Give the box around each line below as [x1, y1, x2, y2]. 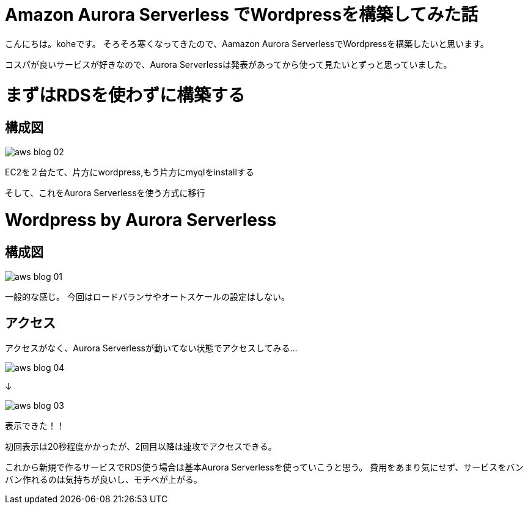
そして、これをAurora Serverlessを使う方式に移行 [5, 187, 205, 198]
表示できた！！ [5, 420, 65, 431]
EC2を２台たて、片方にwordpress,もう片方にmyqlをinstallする [5, 166, 254, 177]
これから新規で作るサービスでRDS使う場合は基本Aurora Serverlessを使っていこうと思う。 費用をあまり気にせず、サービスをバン [5, 462, 524, 473]
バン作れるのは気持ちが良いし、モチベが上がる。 [5, 474, 202, 485]
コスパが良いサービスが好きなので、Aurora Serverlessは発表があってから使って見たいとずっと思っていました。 [5, 59, 452, 70]
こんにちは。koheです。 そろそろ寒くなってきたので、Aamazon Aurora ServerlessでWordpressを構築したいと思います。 [5, 38, 489, 49]
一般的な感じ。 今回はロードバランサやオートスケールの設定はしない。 [5, 291, 290, 302]
